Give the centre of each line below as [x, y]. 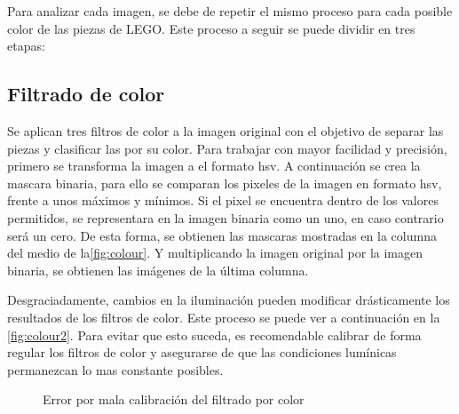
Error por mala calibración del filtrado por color [174, 399]
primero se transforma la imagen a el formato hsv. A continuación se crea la [214, 166]
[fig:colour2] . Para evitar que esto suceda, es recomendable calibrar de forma [214, 334]
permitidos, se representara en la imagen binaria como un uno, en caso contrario [226, 217]
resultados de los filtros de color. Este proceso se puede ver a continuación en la [224, 317]
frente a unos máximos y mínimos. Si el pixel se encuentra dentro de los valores [223, 200]
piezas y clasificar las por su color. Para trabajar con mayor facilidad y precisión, [227, 148]
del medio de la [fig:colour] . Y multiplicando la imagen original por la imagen [215, 253]
